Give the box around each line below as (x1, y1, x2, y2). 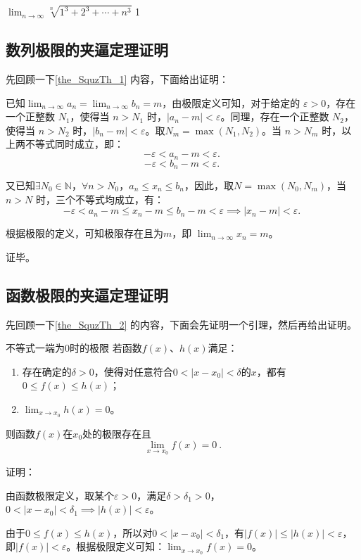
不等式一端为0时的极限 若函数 (6, 341, 142, 355)
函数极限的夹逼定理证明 (6, 284, 168, 305)
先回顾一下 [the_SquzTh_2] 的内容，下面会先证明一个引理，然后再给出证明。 (6, 317, 357, 331)
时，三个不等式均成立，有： (35, 191, 164, 206)
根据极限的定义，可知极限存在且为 (6, 226, 163, 241)
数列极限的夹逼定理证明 (6, 39, 168, 61)
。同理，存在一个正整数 (220, 109, 329, 124)
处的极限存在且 (82, 426, 152, 440)
